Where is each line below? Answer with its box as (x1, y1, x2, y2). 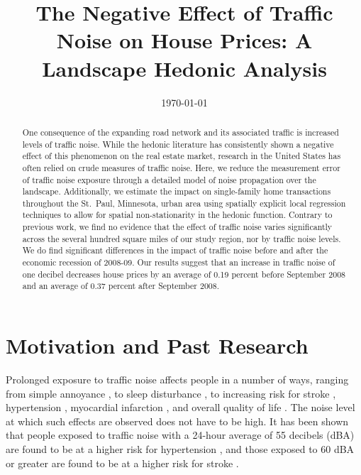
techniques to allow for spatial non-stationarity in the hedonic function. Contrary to (22, 209, 333, 221)
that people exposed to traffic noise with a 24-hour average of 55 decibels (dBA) (6, 427, 355, 442)
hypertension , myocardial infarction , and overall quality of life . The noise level (6, 400, 355, 415)
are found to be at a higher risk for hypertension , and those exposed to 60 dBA (6, 441, 355, 456)
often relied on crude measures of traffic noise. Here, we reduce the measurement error (22, 161, 340, 173)
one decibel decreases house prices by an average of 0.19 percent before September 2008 (22, 268, 346, 280)
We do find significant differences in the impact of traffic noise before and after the (22, 244, 328, 256)
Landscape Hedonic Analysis (42, 53, 327, 82)
